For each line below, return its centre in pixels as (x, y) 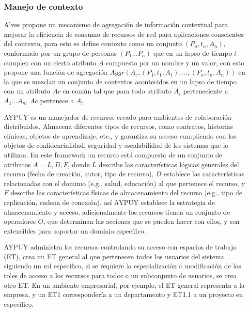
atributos (17, 164)
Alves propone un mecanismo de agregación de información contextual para (116, 24)
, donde (78, 164)
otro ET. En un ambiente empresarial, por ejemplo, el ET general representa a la (124, 285)
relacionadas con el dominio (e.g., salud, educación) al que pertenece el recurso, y (124, 183)
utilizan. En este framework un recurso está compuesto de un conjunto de (113, 154)
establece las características (204, 174)
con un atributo (27, 91)
